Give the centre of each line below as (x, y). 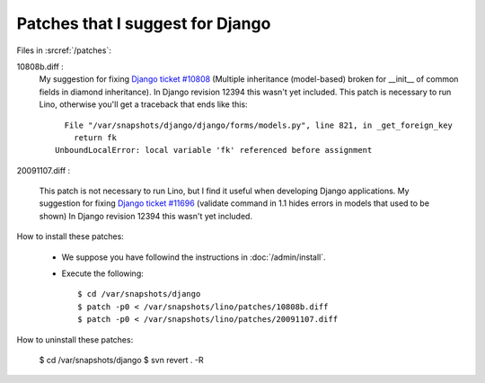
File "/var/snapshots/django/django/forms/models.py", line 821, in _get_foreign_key (259, 125)
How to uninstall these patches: (75, 339)
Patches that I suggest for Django (144, 23)
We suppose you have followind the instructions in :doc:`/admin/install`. (194, 257)
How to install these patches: (71, 236)
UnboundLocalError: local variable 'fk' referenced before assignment (214, 150)
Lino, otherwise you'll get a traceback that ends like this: (143, 104)
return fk (95, 138)
